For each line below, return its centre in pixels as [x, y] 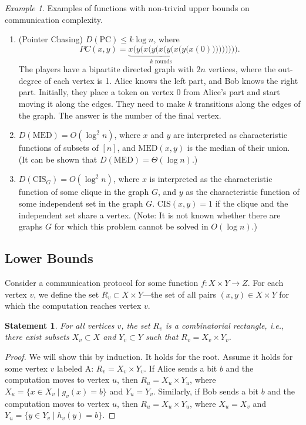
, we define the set [66, 294]
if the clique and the [252, 203]
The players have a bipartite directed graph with [106, 69]
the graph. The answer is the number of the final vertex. [120, 115]
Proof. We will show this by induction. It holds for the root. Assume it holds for [149, 356]
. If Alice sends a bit [181, 368]
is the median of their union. [238, 148]
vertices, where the [242, 69]
